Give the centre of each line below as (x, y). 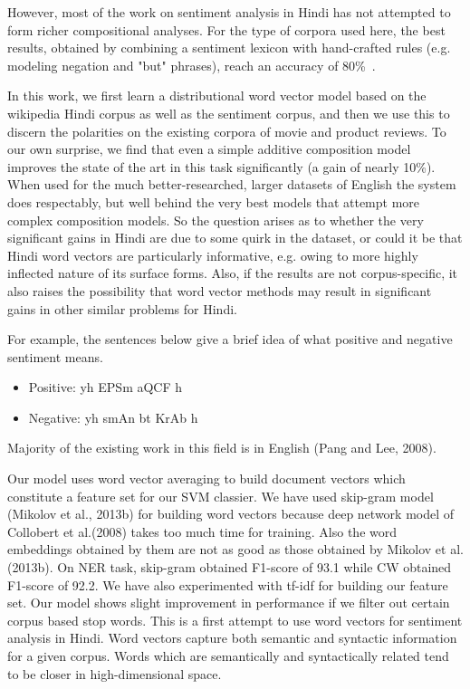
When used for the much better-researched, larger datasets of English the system (232, 184)
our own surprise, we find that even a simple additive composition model (209, 149)
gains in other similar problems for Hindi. (122, 308)
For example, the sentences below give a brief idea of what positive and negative (230, 339)
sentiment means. (55, 356)
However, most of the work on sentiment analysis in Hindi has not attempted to (229, 12)
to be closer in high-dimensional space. (115, 673)
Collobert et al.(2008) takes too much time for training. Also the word (202, 531)
